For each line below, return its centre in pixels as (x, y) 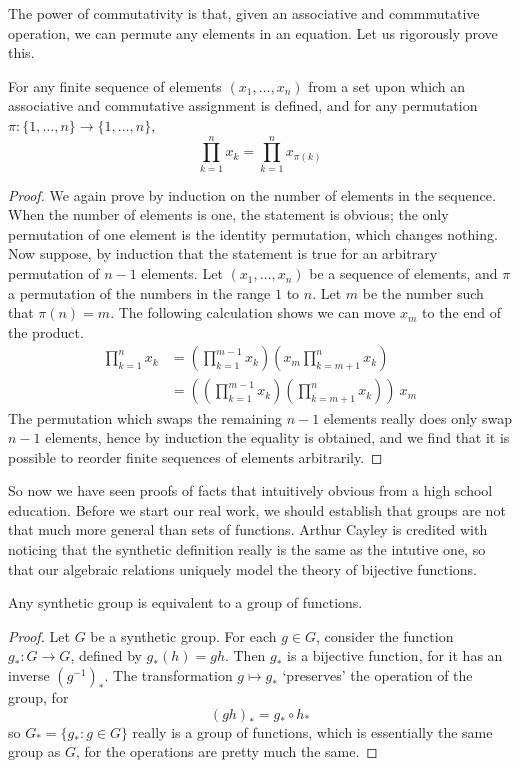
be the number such (423, 292)
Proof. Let (39, 635)
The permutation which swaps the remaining (145, 417)
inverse (29, 675)
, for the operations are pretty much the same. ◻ (226, 751)
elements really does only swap (417, 417)
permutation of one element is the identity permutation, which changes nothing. (253, 233)
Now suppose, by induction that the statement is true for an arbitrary (223, 253)
